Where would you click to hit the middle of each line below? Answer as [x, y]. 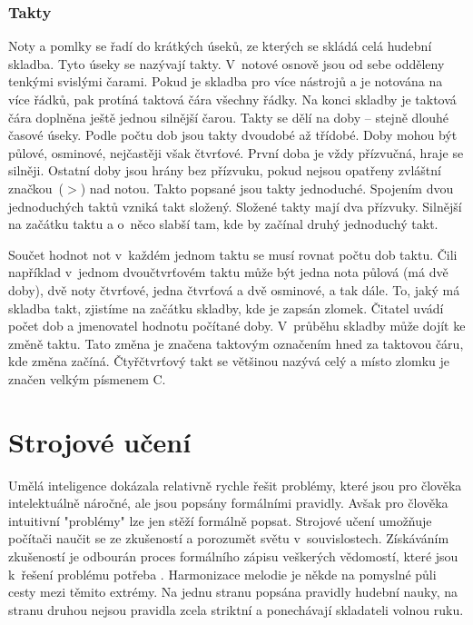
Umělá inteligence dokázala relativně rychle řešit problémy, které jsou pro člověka [235, 485]
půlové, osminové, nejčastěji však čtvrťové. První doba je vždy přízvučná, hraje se [236, 152]
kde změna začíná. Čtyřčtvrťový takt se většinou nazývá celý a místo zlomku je [229, 361]
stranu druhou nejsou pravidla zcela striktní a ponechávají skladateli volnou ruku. [236, 609]
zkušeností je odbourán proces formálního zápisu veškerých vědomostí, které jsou [233, 556]
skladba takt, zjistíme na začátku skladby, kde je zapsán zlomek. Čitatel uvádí [226, 308]
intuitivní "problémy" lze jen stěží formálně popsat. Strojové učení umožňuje [220, 520]
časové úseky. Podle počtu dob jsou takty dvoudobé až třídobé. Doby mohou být [233, 135]
